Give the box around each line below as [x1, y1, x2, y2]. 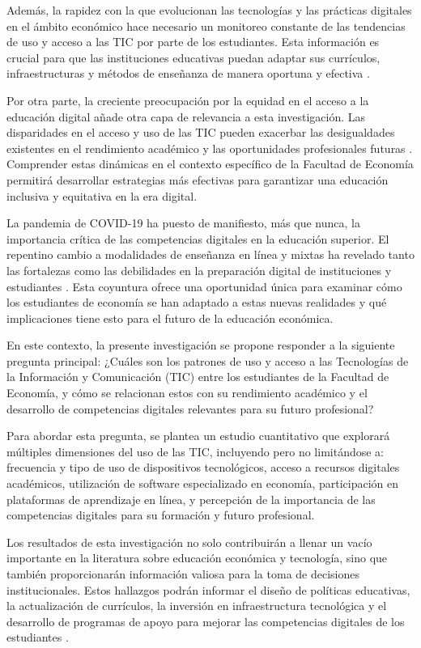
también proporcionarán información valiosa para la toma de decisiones [6, 565, 360, 582]
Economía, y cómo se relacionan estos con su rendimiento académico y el [6, 384, 368, 401]
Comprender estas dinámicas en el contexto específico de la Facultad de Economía [6, 155, 414, 172]
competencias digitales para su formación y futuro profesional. [6, 506, 315, 523]
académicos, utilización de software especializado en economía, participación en [6, 475, 399, 492]
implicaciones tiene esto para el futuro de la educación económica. [6, 309, 334, 326]
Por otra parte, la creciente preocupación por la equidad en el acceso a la [6, 91, 369, 108]
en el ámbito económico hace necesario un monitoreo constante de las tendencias [6, 17, 406, 34]
